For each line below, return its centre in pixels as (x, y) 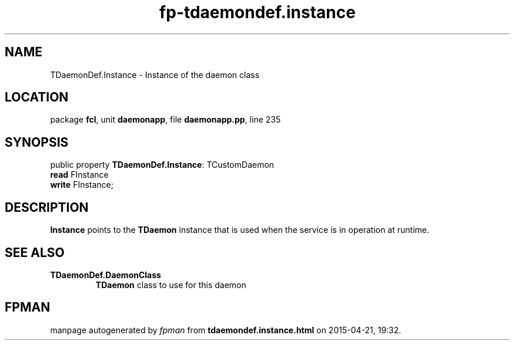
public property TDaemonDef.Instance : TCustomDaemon (162, 165)
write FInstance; (82, 185)
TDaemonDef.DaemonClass (106, 275)
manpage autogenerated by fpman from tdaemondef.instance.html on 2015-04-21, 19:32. (226, 330)
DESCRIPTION (47, 207)
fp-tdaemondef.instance (257, 12)
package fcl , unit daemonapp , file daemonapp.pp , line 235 (165, 120)
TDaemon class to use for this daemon (171, 285)
